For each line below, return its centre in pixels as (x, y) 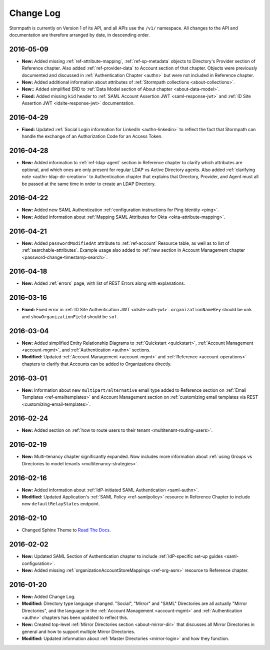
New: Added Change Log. (49, 596)
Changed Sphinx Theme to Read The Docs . (66, 530)
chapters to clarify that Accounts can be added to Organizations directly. (97, 364)
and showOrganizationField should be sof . (70, 316)
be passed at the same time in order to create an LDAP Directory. (89, 184)
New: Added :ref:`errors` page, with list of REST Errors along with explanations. (103, 283)
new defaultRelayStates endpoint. (61, 504)
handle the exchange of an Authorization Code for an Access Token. (92, 136)
